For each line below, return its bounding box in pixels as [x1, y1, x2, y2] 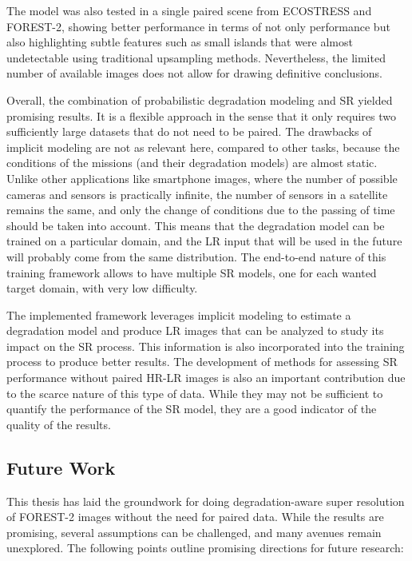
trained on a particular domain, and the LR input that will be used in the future [6, 233, 402, 249]
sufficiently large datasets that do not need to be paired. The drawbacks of [6, 123, 372, 140]
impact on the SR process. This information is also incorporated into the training [6, 337, 405, 354]
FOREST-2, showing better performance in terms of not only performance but [6, 18, 390, 34]
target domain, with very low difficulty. [6, 280, 198, 296]
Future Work [6, 455, 116, 479]
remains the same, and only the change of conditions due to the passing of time [6, 201, 395, 218]
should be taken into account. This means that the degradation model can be [6, 217, 385, 233]
